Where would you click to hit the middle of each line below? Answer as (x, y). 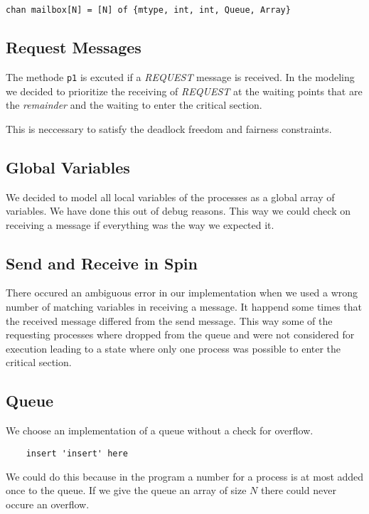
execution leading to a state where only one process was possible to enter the (173, 348)
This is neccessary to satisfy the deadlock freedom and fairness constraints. (169, 128)
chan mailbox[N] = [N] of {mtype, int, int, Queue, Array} (148, 10)
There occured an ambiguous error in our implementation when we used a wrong (182, 293)
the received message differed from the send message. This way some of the (169, 320)
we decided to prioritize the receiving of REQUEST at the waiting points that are (184, 91)
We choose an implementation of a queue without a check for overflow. (160, 430)
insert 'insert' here (77, 453)
